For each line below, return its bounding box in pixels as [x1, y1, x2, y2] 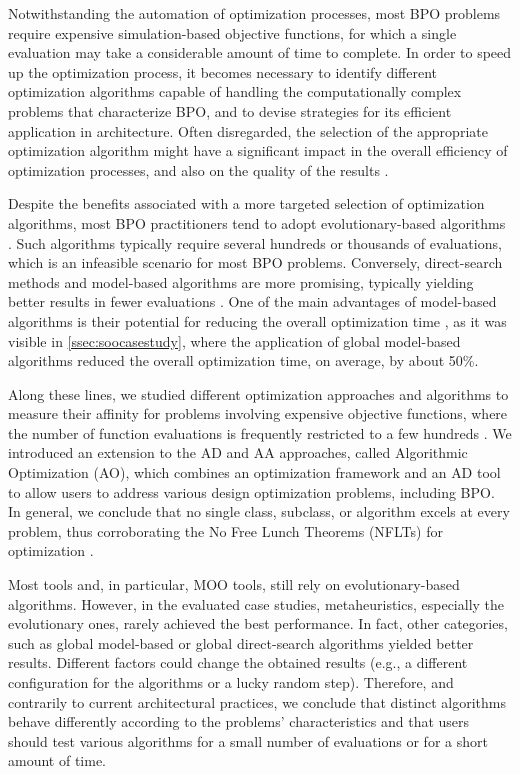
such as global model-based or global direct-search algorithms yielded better [8, 632, 474, 653]
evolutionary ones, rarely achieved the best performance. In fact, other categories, [8, 613, 508, 634]
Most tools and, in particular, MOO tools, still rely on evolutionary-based [8, 574, 460, 595]
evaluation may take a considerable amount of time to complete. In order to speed [8, 42, 512, 63]
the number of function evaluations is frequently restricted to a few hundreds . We [8, 422, 512, 443]
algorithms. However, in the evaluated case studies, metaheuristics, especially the [8, 593, 505, 614]
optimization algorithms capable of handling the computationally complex [8, 81, 462, 102]
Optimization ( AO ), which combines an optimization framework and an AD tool [8, 462, 501, 483]
